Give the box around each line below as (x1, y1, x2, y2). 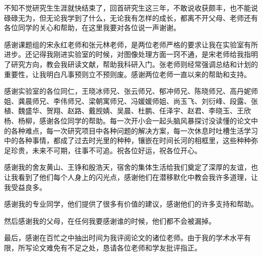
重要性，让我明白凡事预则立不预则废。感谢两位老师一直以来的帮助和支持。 (4, 69, 251, 79)
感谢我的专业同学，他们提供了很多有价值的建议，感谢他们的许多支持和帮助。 (4, 199, 258, 209)
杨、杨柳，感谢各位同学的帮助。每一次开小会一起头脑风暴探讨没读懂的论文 (4, 115, 251, 125)
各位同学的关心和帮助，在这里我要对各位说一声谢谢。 (4, 22, 180, 33)
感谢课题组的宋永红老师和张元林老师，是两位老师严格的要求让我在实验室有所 (4, 39, 258, 49)
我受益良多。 (4, 181, 46, 192)
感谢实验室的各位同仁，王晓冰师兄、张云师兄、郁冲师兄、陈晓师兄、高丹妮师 (4, 86, 258, 96)
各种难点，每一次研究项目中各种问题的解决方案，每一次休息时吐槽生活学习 (11, 125, 258, 136)
